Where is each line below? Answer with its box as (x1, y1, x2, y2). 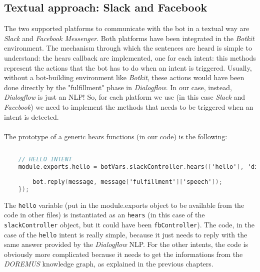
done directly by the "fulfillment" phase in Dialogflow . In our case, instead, (4, 82, 232, 92)
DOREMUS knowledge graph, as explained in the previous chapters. (4, 258, 213, 269)
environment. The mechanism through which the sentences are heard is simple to (4, 43, 252, 53)
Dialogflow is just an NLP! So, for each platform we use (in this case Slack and (4, 92, 245, 102)
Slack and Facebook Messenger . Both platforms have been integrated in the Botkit (4, 33, 254, 43)
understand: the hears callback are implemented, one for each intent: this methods (4, 52, 256, 63)
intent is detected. (4, 111, 59, 122)
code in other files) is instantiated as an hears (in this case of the (4, 209, 205, 220)
